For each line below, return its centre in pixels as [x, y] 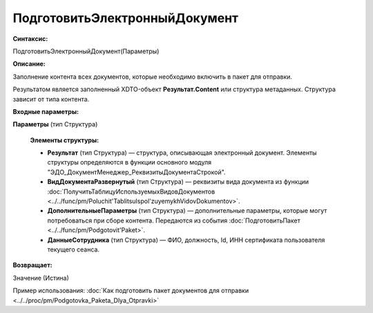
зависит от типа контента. [51, 99]
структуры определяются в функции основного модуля [130, 162]
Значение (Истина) [41, 278]
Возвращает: [32, 265]
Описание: [29, 64]
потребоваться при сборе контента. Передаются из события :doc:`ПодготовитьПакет [174, 220]
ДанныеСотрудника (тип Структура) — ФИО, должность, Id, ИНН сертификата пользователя [186, 240]
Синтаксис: [30, 39]
